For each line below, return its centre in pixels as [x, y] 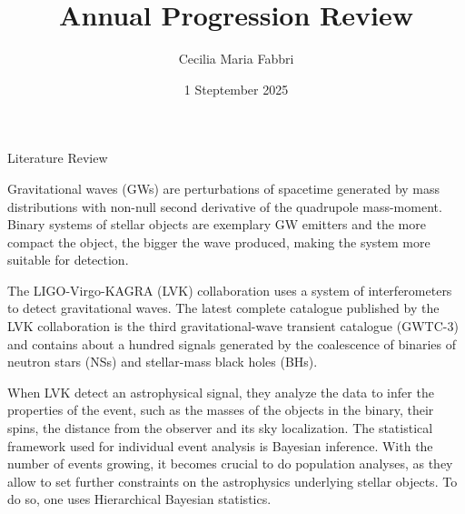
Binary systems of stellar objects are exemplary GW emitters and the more [217, 224]
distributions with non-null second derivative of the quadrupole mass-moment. [225, 206]
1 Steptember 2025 [236, 89]
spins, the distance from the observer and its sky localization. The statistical [220, 428]
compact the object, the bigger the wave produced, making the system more [219, 242]
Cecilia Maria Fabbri [236, 59]
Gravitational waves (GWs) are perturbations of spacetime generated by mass [224, 188]
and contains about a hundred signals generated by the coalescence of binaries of [232, 343]
